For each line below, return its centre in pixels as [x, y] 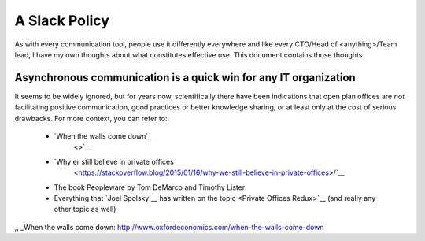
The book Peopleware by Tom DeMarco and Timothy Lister [150, 187]
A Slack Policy [62, 20]
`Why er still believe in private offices [114, 161]
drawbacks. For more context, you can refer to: [91, 118]
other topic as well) [85, 209]
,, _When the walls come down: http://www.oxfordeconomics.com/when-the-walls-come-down [169, 227]
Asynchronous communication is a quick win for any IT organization [185, 78]
